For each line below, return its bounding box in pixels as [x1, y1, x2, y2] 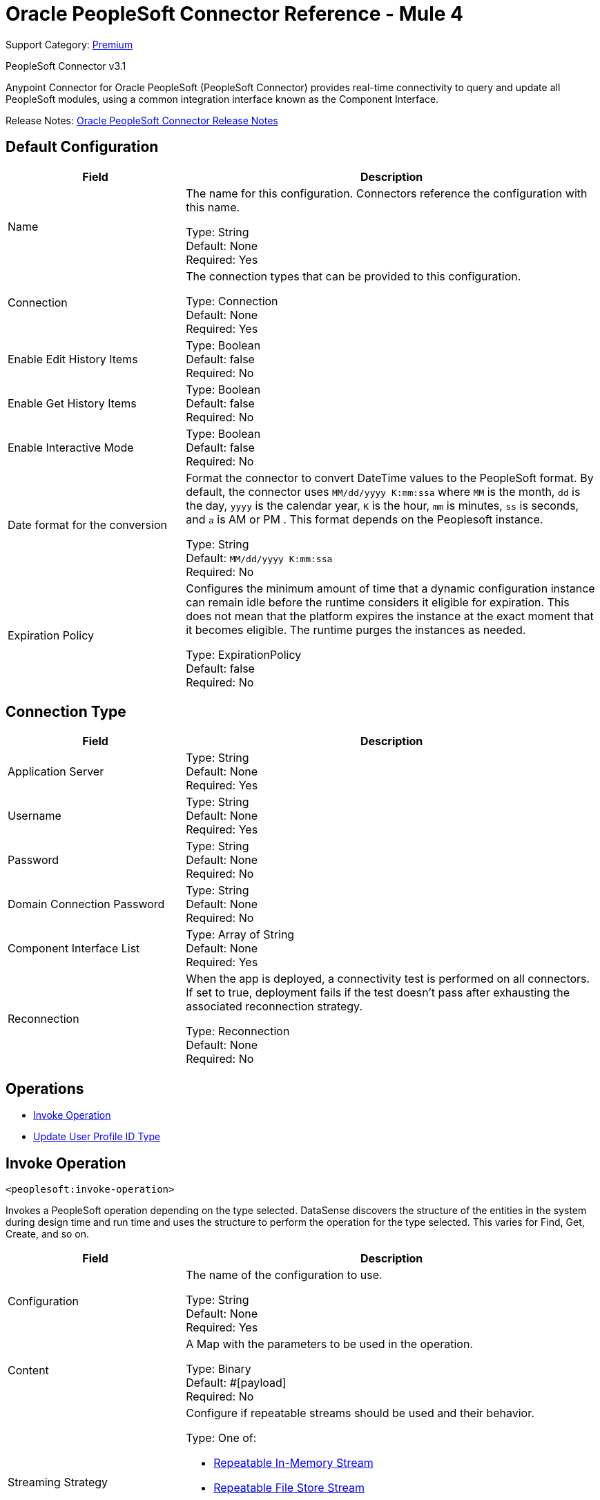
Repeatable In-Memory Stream [213, 1456, 374, 1470]
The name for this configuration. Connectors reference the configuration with [186, 186, 588, 200]
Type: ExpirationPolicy [186, 647, 302, 662]
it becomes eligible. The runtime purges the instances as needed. [186, 622, 526, 637]
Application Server [8, 765, 104, 779]
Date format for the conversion [8, 517, 167, 532]
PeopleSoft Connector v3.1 [6, 59, 126, 72]
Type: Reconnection [186, 1024, 290, 1039]
